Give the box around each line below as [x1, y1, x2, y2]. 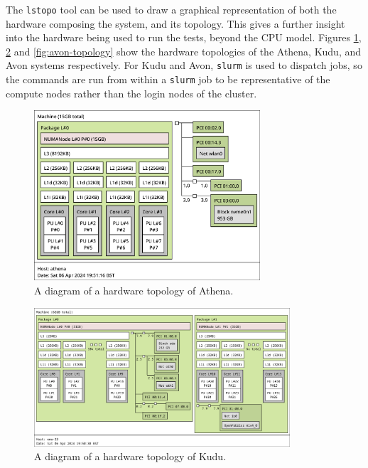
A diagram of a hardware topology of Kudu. [34, 449, 227, 464]
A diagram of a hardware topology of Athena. [34, 282, 234, 297]
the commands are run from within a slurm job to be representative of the [6, 72, 330, 87]
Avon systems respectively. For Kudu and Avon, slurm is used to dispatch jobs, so [6, 58, 362, 73]
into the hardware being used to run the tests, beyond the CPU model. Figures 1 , [6, 30, 362, 45]
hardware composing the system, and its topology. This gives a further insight [6, 16, 345, 31]
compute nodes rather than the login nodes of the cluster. [6, 85, 257, 100]
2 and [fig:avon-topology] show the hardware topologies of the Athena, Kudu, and [6, 43, 362, 58]
